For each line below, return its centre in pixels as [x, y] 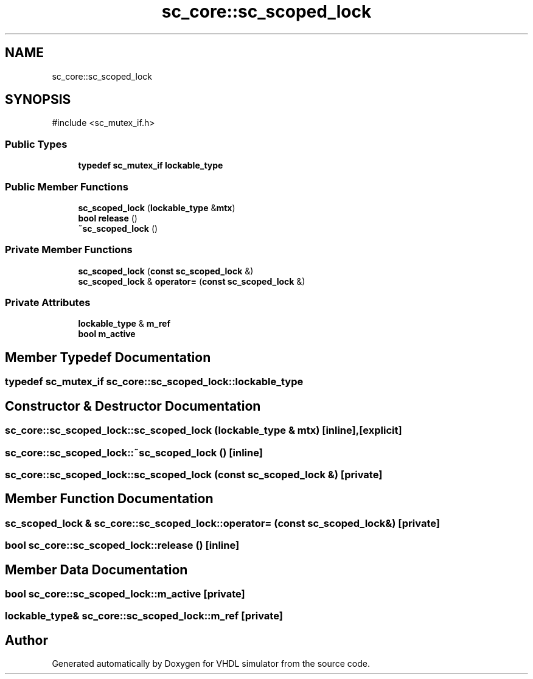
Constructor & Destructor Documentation [133, 406]
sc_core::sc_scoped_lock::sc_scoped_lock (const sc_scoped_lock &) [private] [194, 474]
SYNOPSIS [38, 100]
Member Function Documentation [109, 499]
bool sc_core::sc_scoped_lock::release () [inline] [122, 545]
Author [26, 640]
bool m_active [107, 334]
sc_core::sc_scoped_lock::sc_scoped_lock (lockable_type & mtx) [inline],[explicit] [204, 430]
